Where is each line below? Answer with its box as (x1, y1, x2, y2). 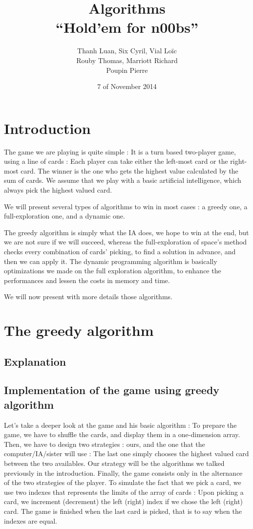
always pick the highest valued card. (4, 185, 112, 195)
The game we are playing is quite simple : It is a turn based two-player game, (4, 146, 236, 156)
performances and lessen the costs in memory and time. (4, 275, 170, 285)
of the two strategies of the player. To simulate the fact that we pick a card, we (4, 477, 241, 487)
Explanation (4, 353, 66, 369)
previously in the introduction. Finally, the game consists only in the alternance (4, 467, 243, 478)
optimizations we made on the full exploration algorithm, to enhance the (4, 265, 221, 276)
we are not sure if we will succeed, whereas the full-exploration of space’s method (4, 237, 247, 247)
